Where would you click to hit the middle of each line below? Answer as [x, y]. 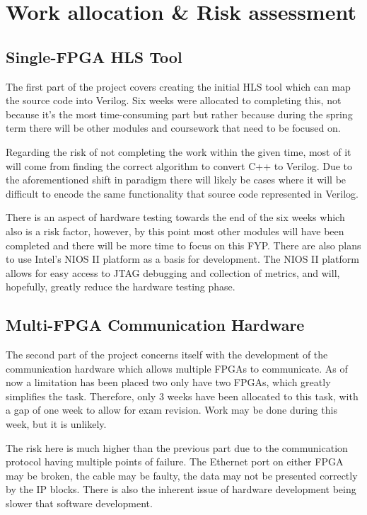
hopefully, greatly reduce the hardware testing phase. [121, 287]
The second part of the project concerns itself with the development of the [167, 355]
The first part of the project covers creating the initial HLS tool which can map [178, 86]
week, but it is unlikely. [56, 424]
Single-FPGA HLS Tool [94, 56]
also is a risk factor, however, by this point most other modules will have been [175, 231]
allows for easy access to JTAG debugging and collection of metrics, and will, [173, 272]
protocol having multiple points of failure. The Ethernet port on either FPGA [175, 462]
